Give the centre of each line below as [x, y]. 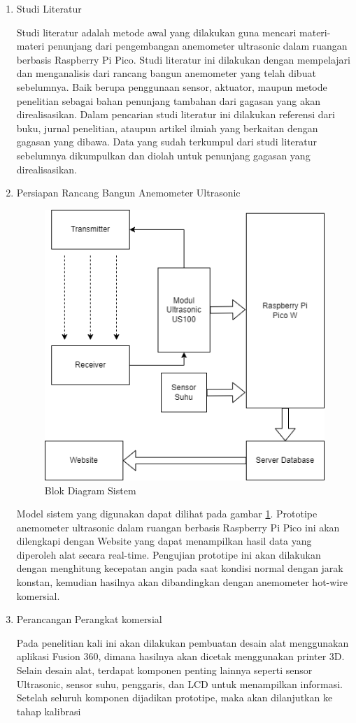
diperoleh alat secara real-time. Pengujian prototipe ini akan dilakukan [169, 554]
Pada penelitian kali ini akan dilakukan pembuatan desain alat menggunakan [183, 642]
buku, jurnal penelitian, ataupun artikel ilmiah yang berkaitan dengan [167, 128]
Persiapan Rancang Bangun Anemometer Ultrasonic [128, 193]
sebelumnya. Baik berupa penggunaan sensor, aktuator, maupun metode [172, 86]
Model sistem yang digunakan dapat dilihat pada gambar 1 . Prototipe [167, 514]
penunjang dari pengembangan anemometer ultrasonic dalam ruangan [198, 46]
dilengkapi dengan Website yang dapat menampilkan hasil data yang [164, 541]
